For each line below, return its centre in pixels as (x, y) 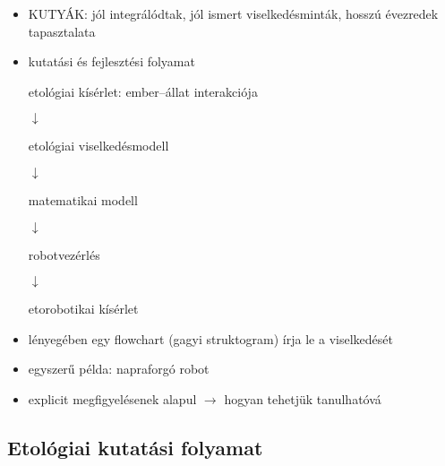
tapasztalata (62, 31)
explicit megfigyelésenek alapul (112, 398)
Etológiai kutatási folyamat (135, 447)
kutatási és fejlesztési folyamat (111, 61)
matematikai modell (83, 199)
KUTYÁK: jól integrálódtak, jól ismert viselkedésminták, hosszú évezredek (233, 13)
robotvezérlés (64, 254)
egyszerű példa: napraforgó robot (119, 369)
